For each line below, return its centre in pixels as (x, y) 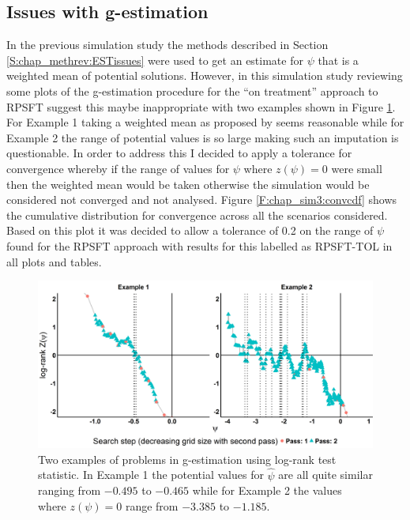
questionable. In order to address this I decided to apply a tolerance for (179, 153)
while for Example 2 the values (267, 490)
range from (152, 505)
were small (357, 168)
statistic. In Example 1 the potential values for (151, 475)
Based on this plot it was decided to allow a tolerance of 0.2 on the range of (190, 230)
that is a (338, 60)
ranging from (70, 490)
